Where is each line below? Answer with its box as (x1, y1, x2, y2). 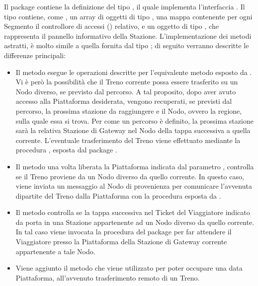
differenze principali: (4, 50, 66, 60)
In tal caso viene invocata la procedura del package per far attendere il (15, 226, 232, 237)
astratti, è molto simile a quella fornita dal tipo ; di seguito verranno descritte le (4, 40, 249, 51)
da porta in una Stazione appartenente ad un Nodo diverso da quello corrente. (15, 216, 255, 227)
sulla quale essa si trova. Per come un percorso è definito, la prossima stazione (15, 115, 254, 126)
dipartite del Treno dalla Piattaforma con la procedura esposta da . (15, 190, 221, 201)
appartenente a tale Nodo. (15, 246, 95, 256)
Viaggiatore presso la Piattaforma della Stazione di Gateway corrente (15, 236, 227, 247)
